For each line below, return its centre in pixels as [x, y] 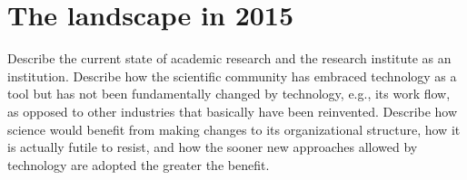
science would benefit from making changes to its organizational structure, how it [234, 129]
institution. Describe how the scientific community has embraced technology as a [232, 76]
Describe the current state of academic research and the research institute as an [229, 58]
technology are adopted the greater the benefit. [139, 164]
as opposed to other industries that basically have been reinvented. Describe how [233, 111]
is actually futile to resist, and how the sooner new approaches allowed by [213, 147]
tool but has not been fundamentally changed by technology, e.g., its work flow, [229, 94]
